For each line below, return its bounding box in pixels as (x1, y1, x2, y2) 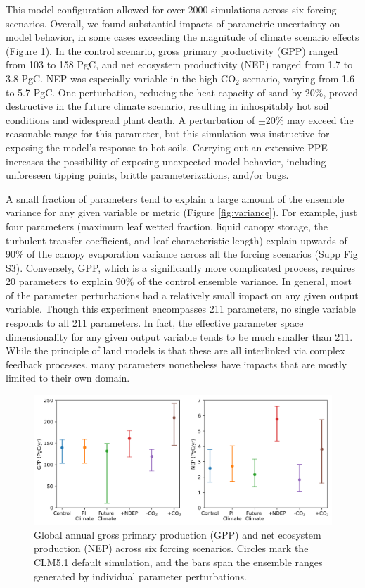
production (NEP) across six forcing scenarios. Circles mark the (34, 541, 309, 556)
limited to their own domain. (6, 370, 130, 385)
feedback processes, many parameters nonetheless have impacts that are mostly (6, 356, 347, 371)
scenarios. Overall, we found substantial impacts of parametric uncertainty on (6, 15, 340, 30)
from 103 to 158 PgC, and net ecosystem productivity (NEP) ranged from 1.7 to (6, 57, 353, 72)
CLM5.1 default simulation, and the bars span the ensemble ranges (34, 555, 323, 570)
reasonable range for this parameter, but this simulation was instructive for (6, 126, 330, 141)
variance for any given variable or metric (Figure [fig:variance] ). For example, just (6, 205, 357, 220)
